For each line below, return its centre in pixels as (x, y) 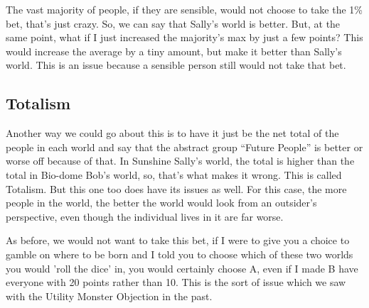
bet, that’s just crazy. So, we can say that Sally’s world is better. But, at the (173, 23)
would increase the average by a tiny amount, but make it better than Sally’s (174, 51)
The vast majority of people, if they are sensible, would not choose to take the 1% (184, 9)
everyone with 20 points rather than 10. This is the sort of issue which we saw (176, 282)
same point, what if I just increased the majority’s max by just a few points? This (184, 37)
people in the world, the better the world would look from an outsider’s (161, 203)
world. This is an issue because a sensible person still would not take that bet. (176, 65)
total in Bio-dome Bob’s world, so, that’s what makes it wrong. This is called (174, 174)
